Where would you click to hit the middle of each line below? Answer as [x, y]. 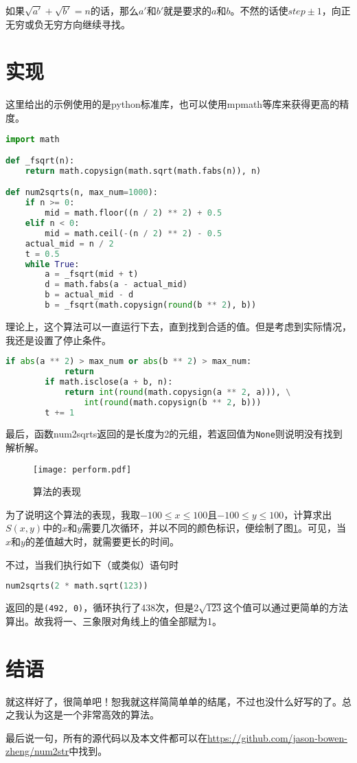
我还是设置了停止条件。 [58, 340]
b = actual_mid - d [89, 295]
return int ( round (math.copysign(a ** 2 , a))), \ [177, 392]
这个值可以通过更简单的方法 [286, 607]
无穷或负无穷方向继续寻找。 [68, 24]
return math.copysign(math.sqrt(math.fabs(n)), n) [143, 171]
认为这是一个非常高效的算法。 [92, 715]
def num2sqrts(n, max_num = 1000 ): [82, 193]
